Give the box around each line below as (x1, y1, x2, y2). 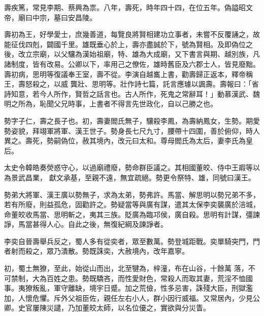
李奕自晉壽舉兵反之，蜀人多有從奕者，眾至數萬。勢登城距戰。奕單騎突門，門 (4, 235, 260, 246)
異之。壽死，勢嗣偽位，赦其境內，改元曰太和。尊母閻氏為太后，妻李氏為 (4, 135, 246, 146)
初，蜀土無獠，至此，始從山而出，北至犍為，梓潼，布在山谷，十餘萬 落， (4, 263, 248, 273)
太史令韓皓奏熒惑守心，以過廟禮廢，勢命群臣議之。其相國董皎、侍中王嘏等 (4, 162, 253, 173)
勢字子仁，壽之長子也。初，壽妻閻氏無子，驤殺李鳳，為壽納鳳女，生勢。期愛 (4, 115, 260, 126)
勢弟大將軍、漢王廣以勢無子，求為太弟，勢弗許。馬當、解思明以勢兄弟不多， (4, 189, 260, 200)
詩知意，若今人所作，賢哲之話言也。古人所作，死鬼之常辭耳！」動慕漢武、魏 (4, 88, 260, 99)
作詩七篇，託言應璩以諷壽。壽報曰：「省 (127, 78, 259, 89)
